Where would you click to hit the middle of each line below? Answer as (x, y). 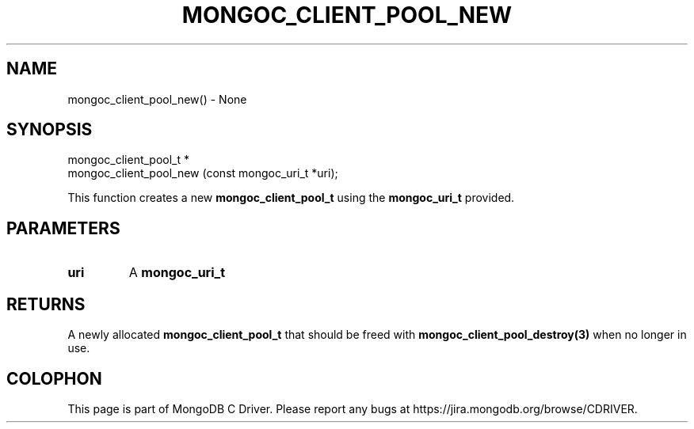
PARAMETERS (63, 228)
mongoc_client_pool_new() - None (157, 99)
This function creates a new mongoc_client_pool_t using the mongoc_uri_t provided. (291, 198)
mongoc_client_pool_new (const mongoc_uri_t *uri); (203, 173)
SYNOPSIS (50, 130)
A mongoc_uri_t (177, 273)
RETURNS (46, 304)
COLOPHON (54, 378)
